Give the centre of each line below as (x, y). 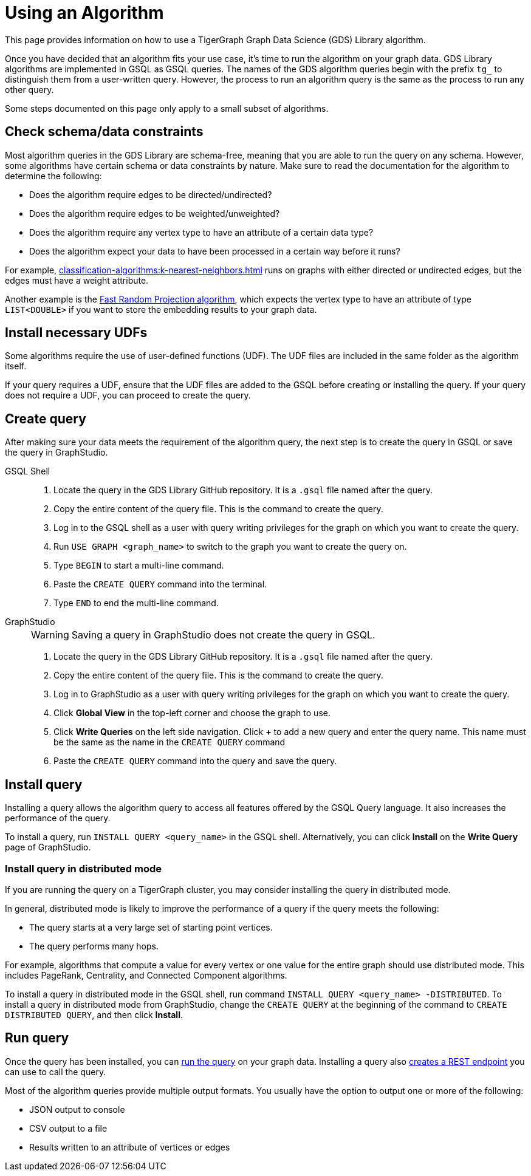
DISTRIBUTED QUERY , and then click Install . (94, 1014)
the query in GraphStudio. (57, 453)
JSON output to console (77, 1109)
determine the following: (53, 176)
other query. (29, 89)
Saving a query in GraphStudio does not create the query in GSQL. (223, 635)
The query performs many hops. (94, 946)
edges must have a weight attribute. (77, 280)
